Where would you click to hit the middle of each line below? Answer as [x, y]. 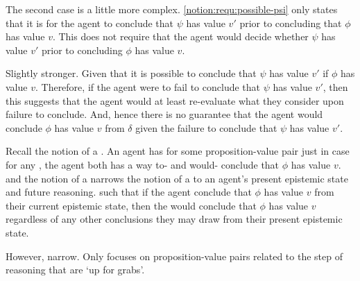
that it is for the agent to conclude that [90, 23]
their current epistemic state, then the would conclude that [131, 205]
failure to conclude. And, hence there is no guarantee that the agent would [164, 114]
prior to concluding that [291, 23]
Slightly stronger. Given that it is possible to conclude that [131, 73]
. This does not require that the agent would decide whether [180, 36]
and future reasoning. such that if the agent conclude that [129, 192]
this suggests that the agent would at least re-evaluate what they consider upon [175, 100]
